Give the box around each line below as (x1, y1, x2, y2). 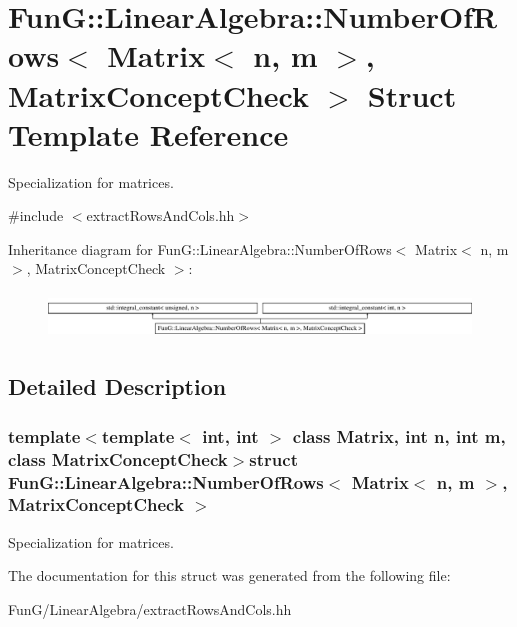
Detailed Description (8, 371, 227, 402)
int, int (202, 423, 259, 448)
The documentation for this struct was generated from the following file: (8, 565, 451, 586)
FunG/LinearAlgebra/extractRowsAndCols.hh (8, 598, 292, 619)
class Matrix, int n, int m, (292, 423, 506, 448)
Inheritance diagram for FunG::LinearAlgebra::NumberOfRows (8, 238, 392, 259)
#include (8, 205, 64, 226)
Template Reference (8, 113, 289, 154)
